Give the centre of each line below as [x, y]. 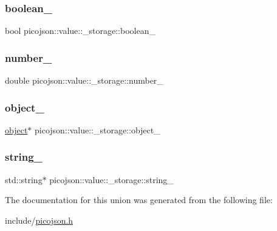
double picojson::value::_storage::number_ [84, 80]
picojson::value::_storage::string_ [111, 179]
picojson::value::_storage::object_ [97, 129]
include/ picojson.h [39, 220]
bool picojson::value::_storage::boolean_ [80, 31]
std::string [24, 179]
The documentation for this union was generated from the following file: [139, 200]
